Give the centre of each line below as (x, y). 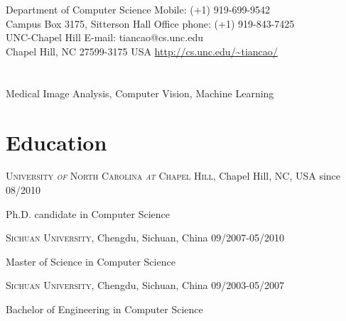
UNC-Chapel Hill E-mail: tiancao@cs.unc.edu (104, 37)
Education (56, 142)
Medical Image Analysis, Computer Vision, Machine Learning (140, 93)
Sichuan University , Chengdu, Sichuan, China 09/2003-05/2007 (145, 285)
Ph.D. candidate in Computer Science (88, 213)
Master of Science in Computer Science (91, 261)
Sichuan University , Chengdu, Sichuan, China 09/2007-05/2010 (145, 238)
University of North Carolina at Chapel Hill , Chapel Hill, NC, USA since (173, 176)
